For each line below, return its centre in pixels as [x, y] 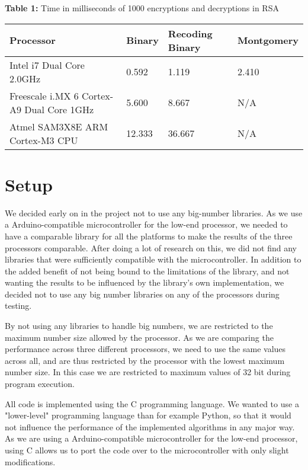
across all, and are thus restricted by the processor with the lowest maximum [145, 360]
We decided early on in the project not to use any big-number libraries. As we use [154, 212]
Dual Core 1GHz [59, 109]
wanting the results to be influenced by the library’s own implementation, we [145, 282]
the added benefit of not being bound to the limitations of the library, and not [147, 271]
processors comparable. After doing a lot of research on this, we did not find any [151, 247]
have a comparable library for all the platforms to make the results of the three [149, 236]
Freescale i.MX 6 [44, 95]
